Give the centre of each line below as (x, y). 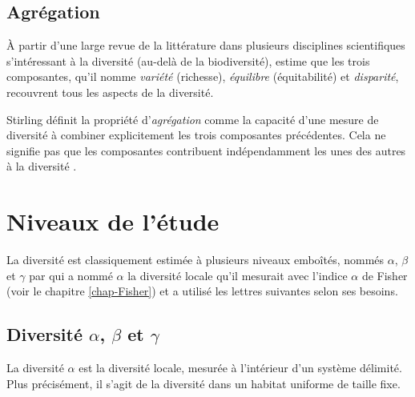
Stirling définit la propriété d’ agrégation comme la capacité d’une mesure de (193, 119)
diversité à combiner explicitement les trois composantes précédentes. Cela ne (196, 135)
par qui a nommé (71, 275)
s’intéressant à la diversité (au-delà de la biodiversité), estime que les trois (188, 60)
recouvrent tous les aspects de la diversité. (110, 92)
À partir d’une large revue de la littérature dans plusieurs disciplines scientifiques (206, 45)
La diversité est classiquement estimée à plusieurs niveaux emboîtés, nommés (195, 260)
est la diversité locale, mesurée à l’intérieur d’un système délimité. (240, 368)
